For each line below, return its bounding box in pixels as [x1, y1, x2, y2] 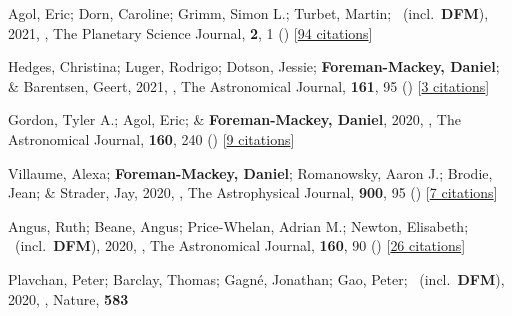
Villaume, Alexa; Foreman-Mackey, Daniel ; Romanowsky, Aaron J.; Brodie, [8, 162, 493, 183]
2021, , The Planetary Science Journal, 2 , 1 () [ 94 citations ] [8, 22, 373, 43]
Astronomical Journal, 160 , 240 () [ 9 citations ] [8, 128, 295, 149]
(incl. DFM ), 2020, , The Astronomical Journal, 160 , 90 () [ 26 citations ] [14, 235, 466, 256]
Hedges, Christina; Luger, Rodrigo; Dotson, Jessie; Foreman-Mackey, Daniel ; [8, 56, 500, 77]
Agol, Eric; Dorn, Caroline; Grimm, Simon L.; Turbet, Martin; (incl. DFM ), [8, 3, 489, 23]
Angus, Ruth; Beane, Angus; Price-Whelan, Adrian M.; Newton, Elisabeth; [8, 215, 469, 236]
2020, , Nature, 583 [8, 288, 129, 309]
